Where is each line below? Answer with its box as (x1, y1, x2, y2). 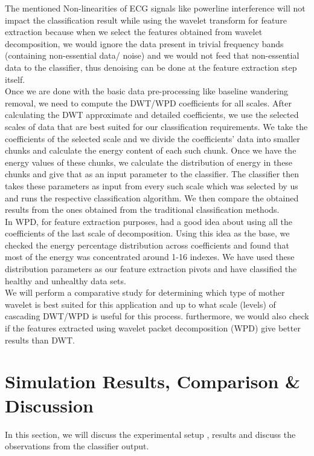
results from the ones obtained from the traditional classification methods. (5, 203, 280, 216)
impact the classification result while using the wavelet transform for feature (5, 13, 287, 26)
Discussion (5, 392, 94, 417)
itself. (5, 73, 25, 85)
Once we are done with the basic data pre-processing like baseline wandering (5, 85, 289, 97)
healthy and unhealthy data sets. (5, 274, 126, 287)
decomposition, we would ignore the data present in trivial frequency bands (5, 37, 284, 50)
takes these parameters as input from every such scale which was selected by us (5, 179, 298, 192)
